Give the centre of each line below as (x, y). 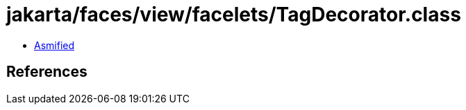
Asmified (55, 45)
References (47, 72)
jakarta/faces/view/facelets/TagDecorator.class (234, 15)
